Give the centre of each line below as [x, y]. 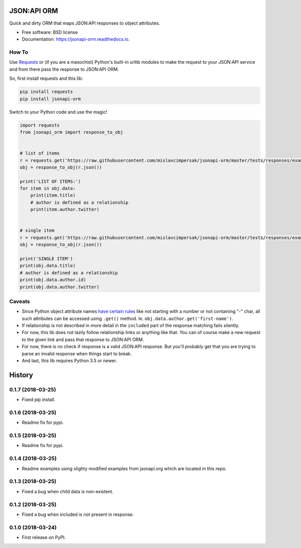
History [21, 375]
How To [19, 52]
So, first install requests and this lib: [46, 78]
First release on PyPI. [44, 537]
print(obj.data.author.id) [53, 280]
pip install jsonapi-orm [50, 99]
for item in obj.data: [48, 189]
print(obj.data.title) [48, 266]
